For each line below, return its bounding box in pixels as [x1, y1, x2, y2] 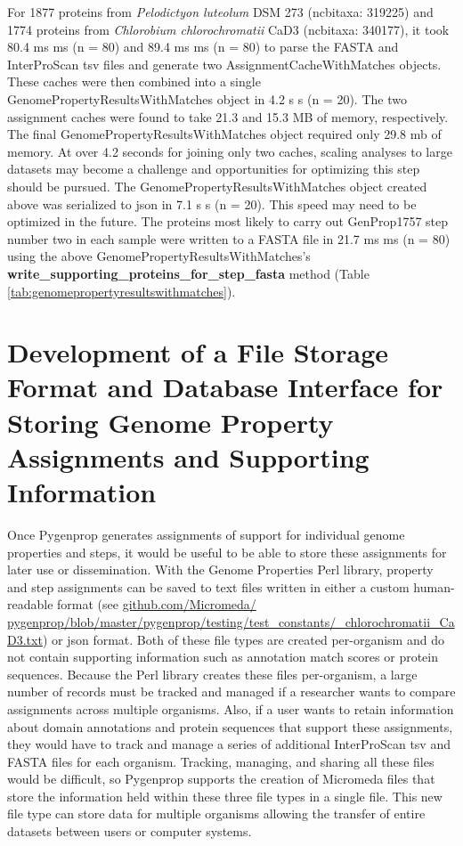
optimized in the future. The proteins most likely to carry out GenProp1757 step [7, 212, 449, 231]
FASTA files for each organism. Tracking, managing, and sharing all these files [7, 752, 435, 770]
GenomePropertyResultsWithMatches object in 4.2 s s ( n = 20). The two [7, 89, 407, 108]
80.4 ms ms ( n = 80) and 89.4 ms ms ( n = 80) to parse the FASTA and [7, 37, 399, 56]
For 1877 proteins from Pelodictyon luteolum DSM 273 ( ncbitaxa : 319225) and [7, 3, 434, 20]
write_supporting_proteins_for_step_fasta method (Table [7, 264, 370, 282]
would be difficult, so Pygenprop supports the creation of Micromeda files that [7, 769, 435, 788]
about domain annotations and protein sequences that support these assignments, [7, 717, 453, 736]
